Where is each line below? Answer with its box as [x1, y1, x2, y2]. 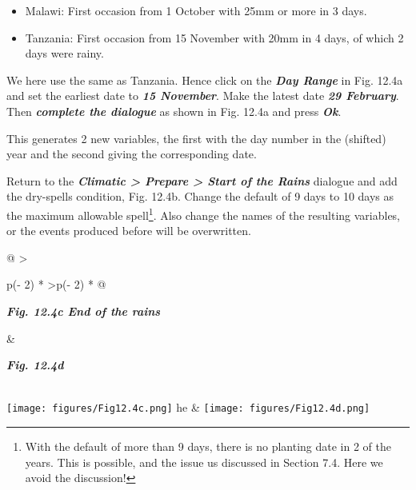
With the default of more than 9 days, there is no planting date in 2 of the [25, 438, 391, 454]
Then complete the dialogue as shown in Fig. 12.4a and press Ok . [6, 102, 342, 119]
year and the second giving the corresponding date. [6, 145, 257, 162]
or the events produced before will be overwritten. [6, 222, 251, 239]
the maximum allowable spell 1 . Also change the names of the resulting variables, [6, 204, 401, 223]
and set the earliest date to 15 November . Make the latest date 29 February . [6, 87, 399, 104]
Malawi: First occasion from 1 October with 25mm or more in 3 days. [25, 2, 367, 18]
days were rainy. [25, 45, 104, 62]
